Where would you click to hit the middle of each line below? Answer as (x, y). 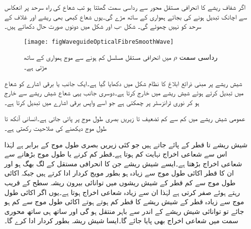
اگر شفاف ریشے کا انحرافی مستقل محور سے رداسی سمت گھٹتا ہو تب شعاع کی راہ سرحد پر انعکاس (125, 7)
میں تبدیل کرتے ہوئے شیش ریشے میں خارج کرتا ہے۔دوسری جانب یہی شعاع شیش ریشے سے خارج (124, 93)
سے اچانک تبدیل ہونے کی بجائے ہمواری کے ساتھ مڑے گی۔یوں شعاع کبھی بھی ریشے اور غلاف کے (126, 16)
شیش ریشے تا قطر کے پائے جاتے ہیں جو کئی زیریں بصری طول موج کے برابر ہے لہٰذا (126, 144)
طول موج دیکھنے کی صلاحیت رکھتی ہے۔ (56, 128)
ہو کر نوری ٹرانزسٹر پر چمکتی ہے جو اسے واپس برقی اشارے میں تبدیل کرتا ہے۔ (102, 102)
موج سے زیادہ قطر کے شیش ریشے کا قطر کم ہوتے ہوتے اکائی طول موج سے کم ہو (124, 202)
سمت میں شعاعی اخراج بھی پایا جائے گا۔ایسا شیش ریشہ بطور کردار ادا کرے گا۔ (121, 220)
